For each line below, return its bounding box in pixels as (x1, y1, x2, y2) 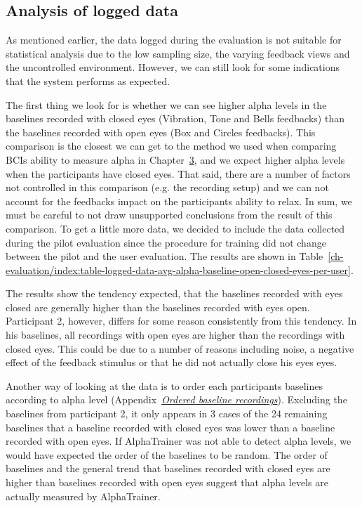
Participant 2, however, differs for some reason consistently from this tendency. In (6, 313, 357, 328)
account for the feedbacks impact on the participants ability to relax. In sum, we (6, 193, 352, 208)
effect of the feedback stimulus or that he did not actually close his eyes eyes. (6, 355, 337, 370)
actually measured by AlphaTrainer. (6, 488, 161, 503)
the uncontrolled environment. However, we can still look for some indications (6, 60, 340, 74)
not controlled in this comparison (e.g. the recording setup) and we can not (6, 180, 329, 195)
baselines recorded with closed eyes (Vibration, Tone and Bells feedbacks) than (6, 111, 344, 126)
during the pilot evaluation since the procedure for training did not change (6, 235, 326, 249)
